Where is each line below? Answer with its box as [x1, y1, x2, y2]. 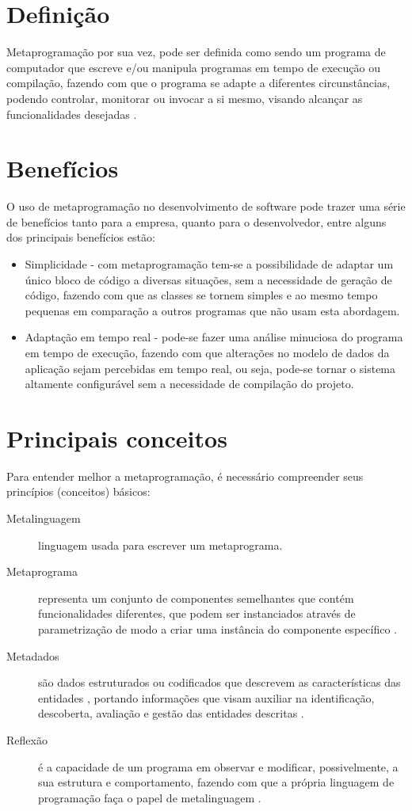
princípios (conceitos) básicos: [6, 483, 151, 500]
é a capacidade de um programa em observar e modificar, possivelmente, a [38, 758, 399, 775]
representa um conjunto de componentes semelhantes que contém [38, 589, 354, 606]
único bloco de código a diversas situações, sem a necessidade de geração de [25, 271, 392, 287]
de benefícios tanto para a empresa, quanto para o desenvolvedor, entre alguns [6, 213, 387, 230]
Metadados [6, 647, 59, 664]
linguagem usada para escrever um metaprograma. [38, 536, 283, 553]
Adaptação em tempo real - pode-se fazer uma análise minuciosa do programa [25, 329, 403, 345]
